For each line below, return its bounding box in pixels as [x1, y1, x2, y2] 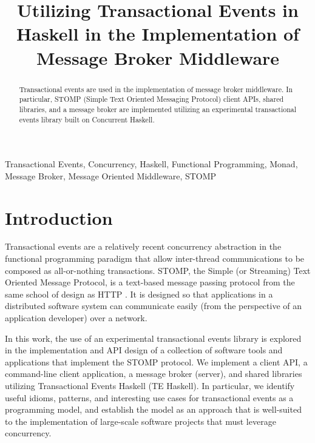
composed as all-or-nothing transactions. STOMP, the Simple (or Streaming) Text [5, 264, 311, 276]
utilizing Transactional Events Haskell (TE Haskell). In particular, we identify [5, 379, 295, 392]
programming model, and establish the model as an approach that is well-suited [5, 403, 302, 416]
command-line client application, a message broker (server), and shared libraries [5, 367, 302, 380]
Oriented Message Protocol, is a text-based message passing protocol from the [5, 276, 295, 288]
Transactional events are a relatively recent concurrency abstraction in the [5, 240, 282, 253]
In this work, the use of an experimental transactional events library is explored [5, 331, 302, 344]
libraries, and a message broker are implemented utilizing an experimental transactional [19, 104, 297, 114]
